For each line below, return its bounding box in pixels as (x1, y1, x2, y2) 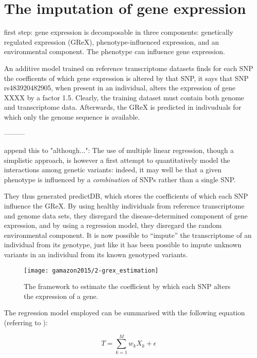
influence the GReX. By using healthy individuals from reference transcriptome (4, 201, 245, 211)
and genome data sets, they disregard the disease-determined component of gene (4, 210, 248, 220)
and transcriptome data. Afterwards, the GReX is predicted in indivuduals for (4, 102, 242, 112)
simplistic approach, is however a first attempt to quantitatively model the (4, 154, 230, 165)
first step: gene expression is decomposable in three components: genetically (4, 27, 234, 37)
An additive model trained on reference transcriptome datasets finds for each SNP (4, 63, 254, 73)
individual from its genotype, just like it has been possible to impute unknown (4, 239, 242, 250)
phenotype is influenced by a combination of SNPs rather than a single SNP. (4, 174, 236, 184)
